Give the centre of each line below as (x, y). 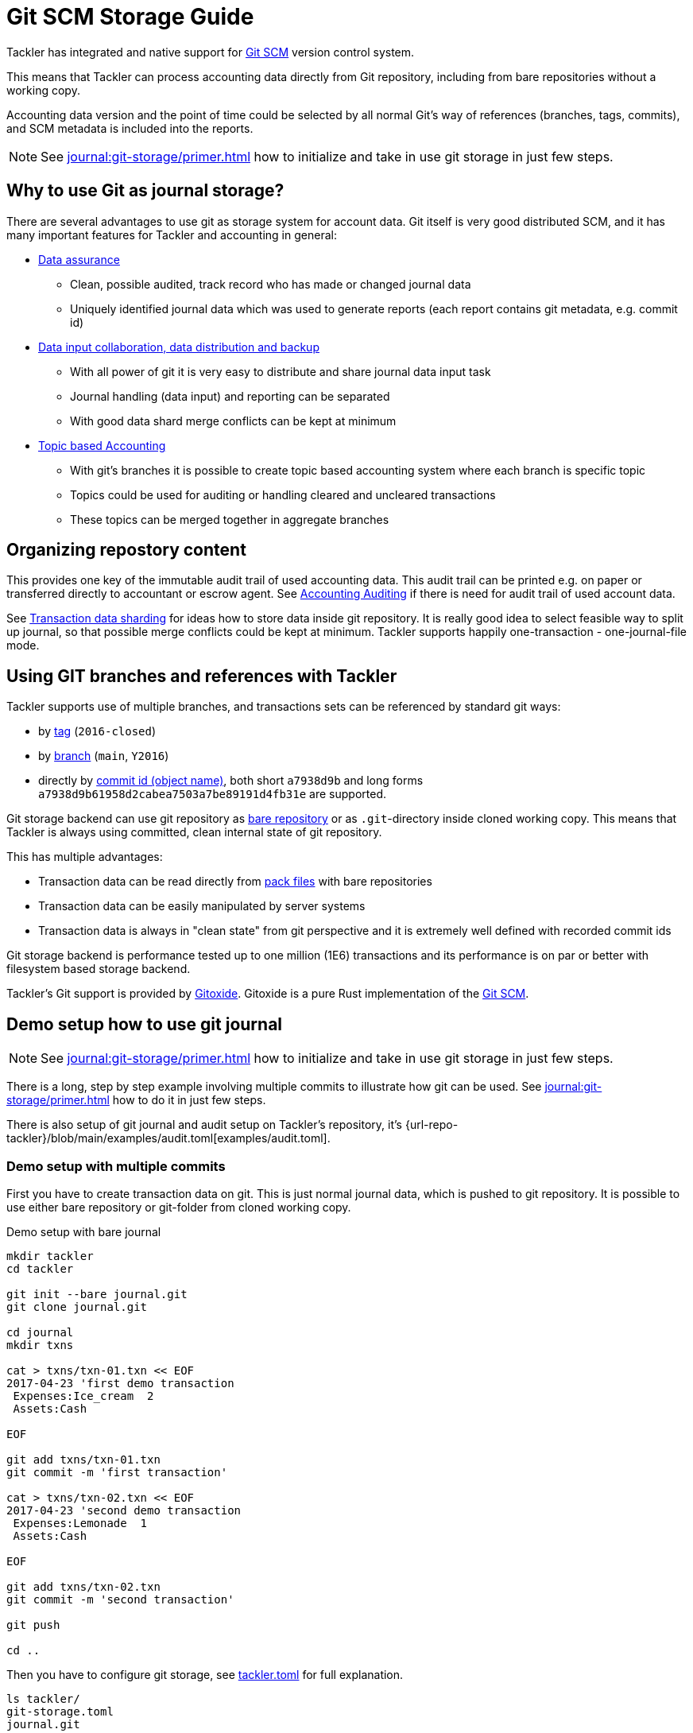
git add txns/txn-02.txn (83, 1586)
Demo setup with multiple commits (116, 1166)
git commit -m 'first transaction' (117, 1472)
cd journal (40, 1332)
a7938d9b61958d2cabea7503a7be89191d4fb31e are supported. (212, 794)
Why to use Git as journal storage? (145, 191)
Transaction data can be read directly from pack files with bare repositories (235, 882)
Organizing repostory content (126, 550)
